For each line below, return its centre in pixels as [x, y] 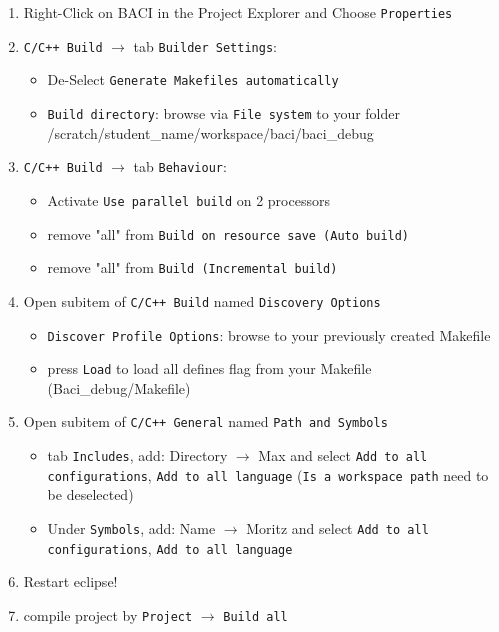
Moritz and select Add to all [337, 527]
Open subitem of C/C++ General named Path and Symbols [205, 421]
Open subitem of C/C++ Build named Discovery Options [202, 300]
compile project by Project [108, 614]
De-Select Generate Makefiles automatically [193, 79]
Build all [255, 616]
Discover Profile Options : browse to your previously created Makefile [269, 334]
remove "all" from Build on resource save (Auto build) [228, 233]
